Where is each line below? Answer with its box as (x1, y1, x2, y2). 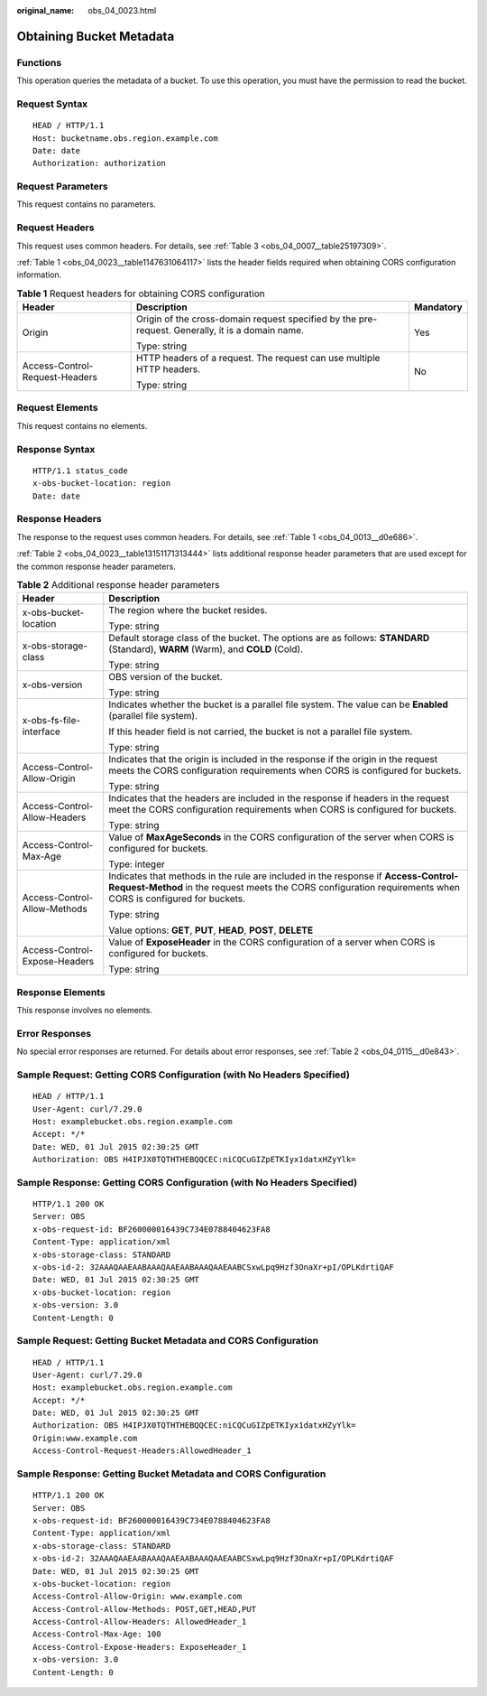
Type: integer (108, 858, 166, 871)
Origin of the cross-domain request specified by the (135, 312, 356, 325)
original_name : (16, 5, 75, 15)
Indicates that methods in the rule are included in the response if (108, 870, 382, 882)
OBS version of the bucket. (108, 671, 223, 684)
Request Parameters (16, 181, 108, 193)
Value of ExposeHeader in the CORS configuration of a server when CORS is (108, 936, 436, 948)
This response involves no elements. (16, 1005, 153, 1016)
